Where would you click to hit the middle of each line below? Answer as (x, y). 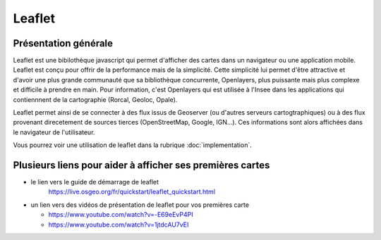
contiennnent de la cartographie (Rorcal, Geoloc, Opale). (95, 99)
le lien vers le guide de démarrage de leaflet (95, 182)
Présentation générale (63, 43)
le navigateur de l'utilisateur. (54, 132)
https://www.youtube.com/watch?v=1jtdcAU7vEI (119, 225)
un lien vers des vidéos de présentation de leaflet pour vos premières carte (140, 205)
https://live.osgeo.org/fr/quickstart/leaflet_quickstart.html (132, 192)
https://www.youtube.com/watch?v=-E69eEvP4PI (121, 215)
